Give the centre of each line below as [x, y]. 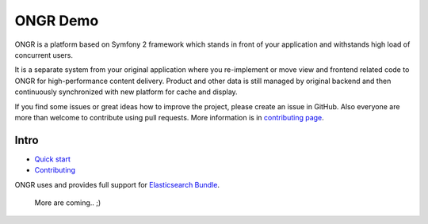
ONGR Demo [57, 21]
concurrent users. [44, 55]
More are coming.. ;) [68, 203]
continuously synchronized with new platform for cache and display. [126, 92]
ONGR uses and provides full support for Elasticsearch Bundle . [117, 184]
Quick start [52, 159]
